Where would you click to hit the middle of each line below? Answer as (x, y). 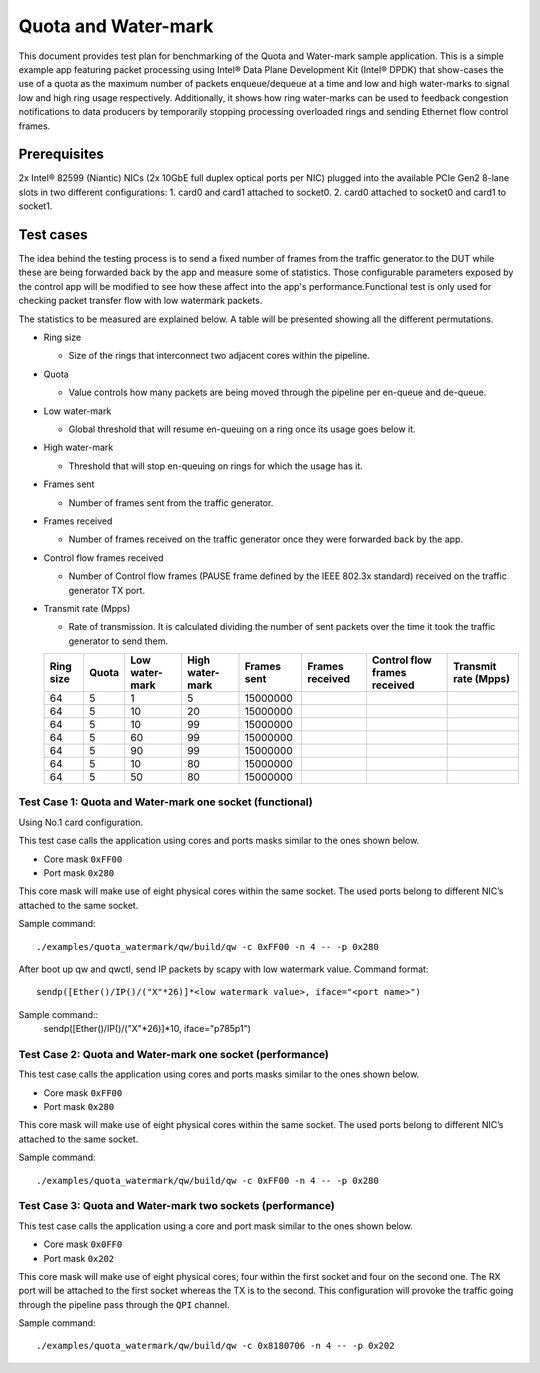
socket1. (35, 206)
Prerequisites (61, 154)
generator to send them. (118, 641)
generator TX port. (106, 590)
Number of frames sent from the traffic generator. (171, 502)
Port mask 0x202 (79, 1258)
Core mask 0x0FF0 (83, 1244)
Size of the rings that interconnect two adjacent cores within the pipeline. (219, 356)
